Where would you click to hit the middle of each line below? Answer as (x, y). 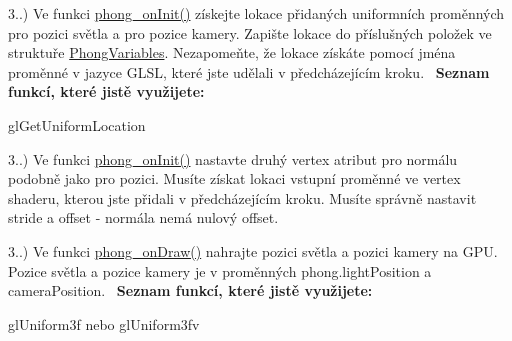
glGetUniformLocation (77, 124)
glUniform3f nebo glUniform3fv (104, 323)
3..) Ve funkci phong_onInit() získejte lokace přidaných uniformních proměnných (256, 13)
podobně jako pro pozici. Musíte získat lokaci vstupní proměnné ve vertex (234, 178)
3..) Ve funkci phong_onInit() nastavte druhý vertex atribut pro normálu (233, 158)
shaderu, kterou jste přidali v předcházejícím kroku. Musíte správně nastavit (242, 197)
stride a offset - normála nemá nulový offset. (143, 217)
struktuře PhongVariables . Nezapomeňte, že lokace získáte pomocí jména (232, 52)
